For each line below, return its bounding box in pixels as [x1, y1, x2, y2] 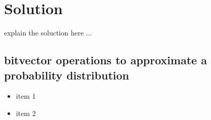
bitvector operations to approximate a [4, 52, 207, 68]
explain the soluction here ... [4, 27, 92, 38]
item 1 [16, 91, 36, 101]
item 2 [16, 107, 36, 118]
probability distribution [4, 67, 129, 83]
